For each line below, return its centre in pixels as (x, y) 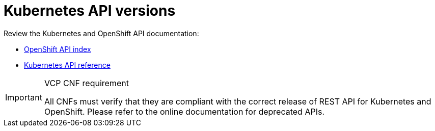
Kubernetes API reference (67, 65)
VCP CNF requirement (86, 83)
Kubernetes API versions (90, 11)
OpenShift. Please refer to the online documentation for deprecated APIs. (184, 111)
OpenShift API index (58, 49)
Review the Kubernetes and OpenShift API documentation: (101, 33)
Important (24, 97)
